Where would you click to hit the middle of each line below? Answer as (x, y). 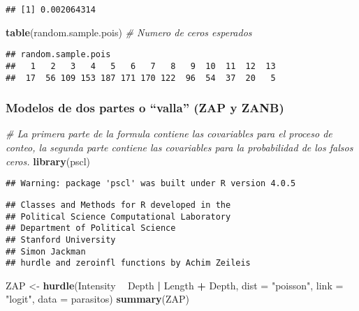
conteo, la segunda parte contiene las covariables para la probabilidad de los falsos (179, 147)
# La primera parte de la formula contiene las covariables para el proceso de (169, 134)
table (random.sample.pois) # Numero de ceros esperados (129, 32)
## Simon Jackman (46, 251)
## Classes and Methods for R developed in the (118, 205)
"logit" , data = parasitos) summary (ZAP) (98, 299)
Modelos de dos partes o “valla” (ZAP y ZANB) (145, 108)
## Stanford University (61, 240)
